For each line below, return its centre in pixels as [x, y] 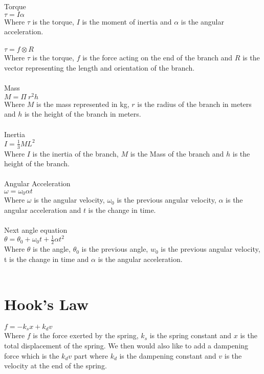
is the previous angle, [115, 249]
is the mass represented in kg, [83, 104]
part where [91, 355]
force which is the [32, 355]
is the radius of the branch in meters [194, 104]
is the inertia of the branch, [75, 153]
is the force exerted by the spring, [86, 335]
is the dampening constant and [168, 355]
